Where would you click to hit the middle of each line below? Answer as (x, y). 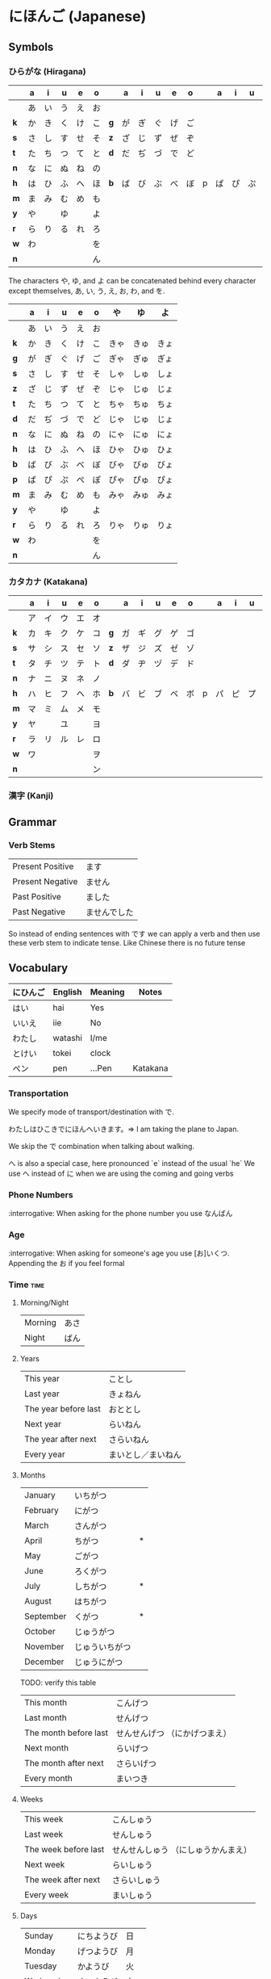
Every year (45, 1454)
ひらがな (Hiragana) (47, 71)
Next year (43, 1423)
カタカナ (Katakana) (48, 581)
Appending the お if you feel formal (67, 1264)
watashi (68, 1038)
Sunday (39, 1935)
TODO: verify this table (58, 1682)
